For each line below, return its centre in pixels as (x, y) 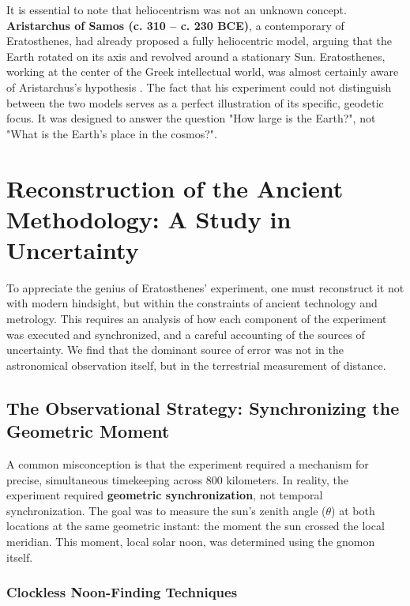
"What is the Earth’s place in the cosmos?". (112, 133)
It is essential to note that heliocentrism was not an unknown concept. (177, 9)
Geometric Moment (88, 431)
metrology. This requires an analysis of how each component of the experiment (197, 319)
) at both (353, 510)
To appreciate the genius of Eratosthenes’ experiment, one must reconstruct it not (205, 287)
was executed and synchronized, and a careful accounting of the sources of (186, 334)
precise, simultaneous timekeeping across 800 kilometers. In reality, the (178, 479)
